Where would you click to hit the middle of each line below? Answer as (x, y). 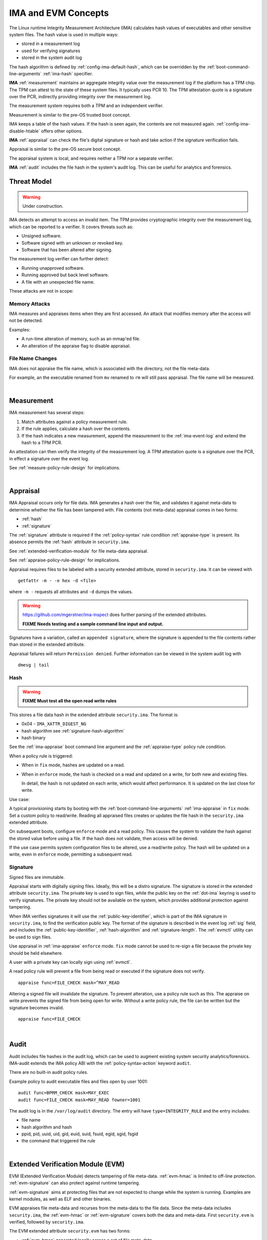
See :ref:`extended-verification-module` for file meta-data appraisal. (79, 551)
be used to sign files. (30, 937)
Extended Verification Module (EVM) (67, 1164)
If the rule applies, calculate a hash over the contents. (76, 429)
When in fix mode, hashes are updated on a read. (73, 765)
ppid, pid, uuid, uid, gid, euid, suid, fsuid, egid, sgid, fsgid (80, 1134)
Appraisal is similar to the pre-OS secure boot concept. (65, 149)
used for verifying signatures (51, 51)
